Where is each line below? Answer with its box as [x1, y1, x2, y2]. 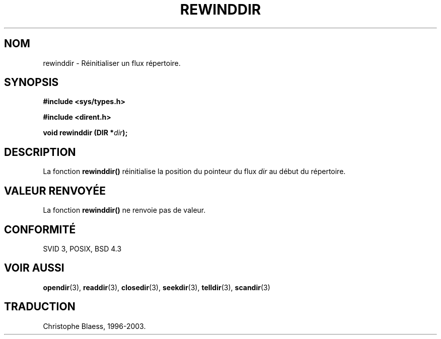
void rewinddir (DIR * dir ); [43, 128, 128, 137]
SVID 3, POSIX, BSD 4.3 [43, 244, 122, 253]
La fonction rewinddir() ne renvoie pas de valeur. [43, 206, 206, 215]
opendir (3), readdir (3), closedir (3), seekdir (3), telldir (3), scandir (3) [43, 283, 270, 292]
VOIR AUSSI [4, 262, 64, 275]
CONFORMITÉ [4, 223, 76, 236]
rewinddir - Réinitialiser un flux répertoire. [43, 58, 181, 67]
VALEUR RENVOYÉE [4, 184, 106, 197]
